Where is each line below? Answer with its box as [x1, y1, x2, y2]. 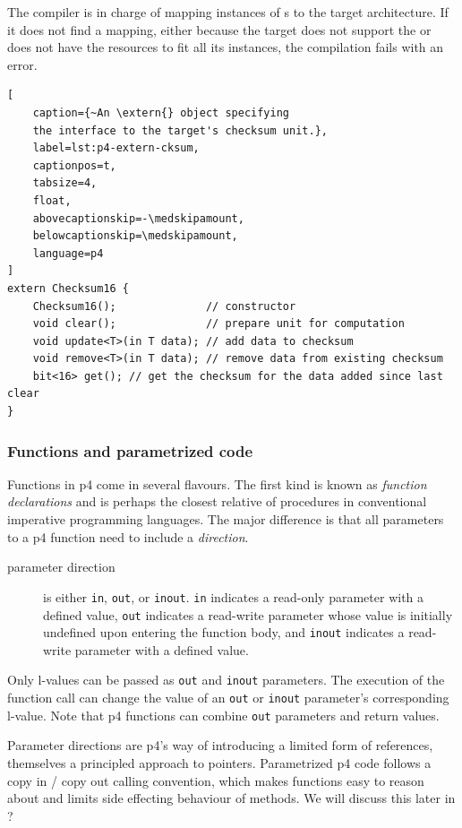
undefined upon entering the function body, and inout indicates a [43, 623, 405, 642]
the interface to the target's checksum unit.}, [32, 124, 328, 137]
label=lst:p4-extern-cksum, [32, 142, 200, 155]
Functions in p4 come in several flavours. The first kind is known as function [7, 474, 427, 493]
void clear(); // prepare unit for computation [32, 317, 405, 331]
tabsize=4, [32, 177, 98, 190]
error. [7, 55, 38, 73]
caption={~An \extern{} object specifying [32, 106, 289, 119]
